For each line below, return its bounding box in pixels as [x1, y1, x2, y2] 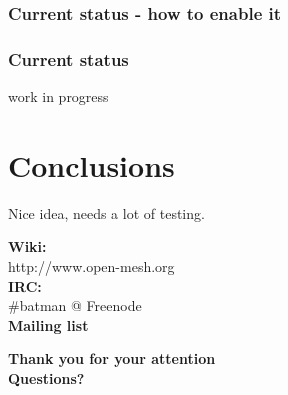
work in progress [8, 86, 109, 107]
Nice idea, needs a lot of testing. [8, 202, 205, 223]
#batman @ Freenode [8, 295, 142, 316]
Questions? [8, 367, 85, 388]
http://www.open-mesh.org [8, 255, 175, 276]
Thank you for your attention [8, 348, 216, 369]
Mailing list [8, 314, 89, 335]
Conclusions [8, 144, 175, 185]
